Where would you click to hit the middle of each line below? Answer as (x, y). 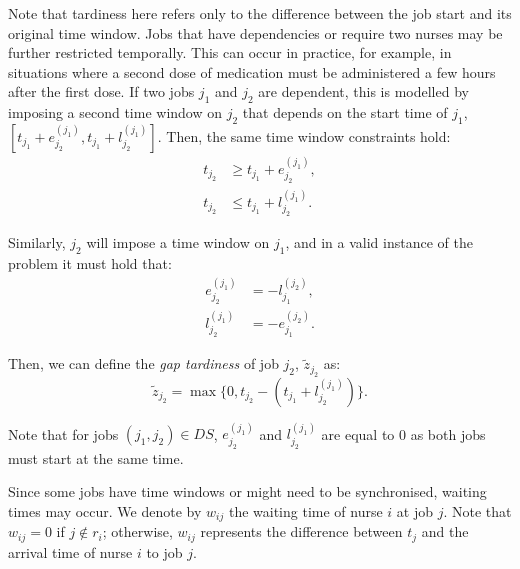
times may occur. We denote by (105, 511)
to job (164, 551)
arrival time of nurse (70, 551)
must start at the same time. (96, 457)
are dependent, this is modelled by (363, 91)
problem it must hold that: (90, 263)
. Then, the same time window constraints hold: (304, 135)
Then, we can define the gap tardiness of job (143, 363)
